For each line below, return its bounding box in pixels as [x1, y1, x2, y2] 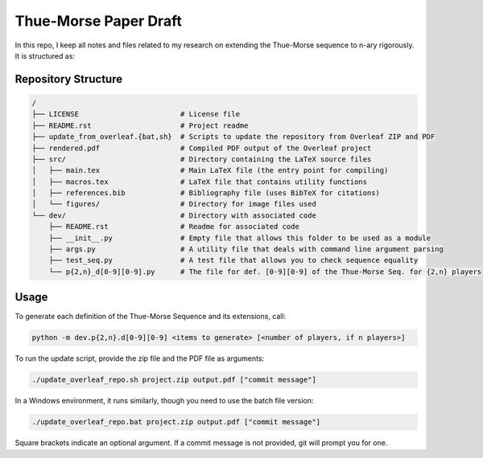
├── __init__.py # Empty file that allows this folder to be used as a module [48, 233, 431, 243]
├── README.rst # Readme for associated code [48, 222, 299, 231]
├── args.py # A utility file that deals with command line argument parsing [48, 245, 444, 254]
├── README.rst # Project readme [31, 121, 249, 130]
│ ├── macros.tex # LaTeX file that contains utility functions [31, 177, 368, 186]
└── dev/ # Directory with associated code [31, 211, 317, 220]
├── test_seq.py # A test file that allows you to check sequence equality [48, 256, 419, 265]
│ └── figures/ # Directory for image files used [31, 199, 317, 209]
